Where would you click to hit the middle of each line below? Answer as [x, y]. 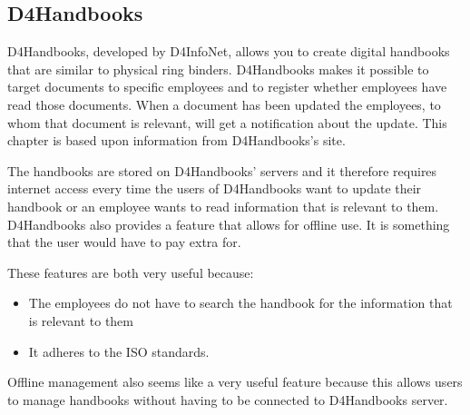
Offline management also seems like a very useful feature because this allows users [235, 382]
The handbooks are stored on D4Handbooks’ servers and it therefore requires [222, 170]
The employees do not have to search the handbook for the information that [240, 303]
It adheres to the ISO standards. [119, 351]
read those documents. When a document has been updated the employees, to [224, 104]
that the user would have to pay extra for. [124, 242]
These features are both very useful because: [131, 272]
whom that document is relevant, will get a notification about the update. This [227, 122]
